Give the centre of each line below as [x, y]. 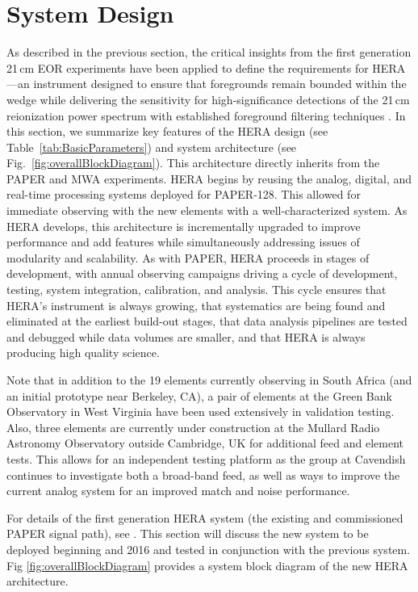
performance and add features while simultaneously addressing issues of [183, 242]
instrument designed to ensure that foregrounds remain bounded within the [220, 84]
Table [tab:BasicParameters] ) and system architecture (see [152, 147]
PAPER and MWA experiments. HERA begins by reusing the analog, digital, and [209, 178]
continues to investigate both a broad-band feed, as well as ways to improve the [203, 474]
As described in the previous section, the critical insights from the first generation [209, 52]
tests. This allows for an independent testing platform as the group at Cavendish [206, 458]
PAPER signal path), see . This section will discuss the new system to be [188, 533]
